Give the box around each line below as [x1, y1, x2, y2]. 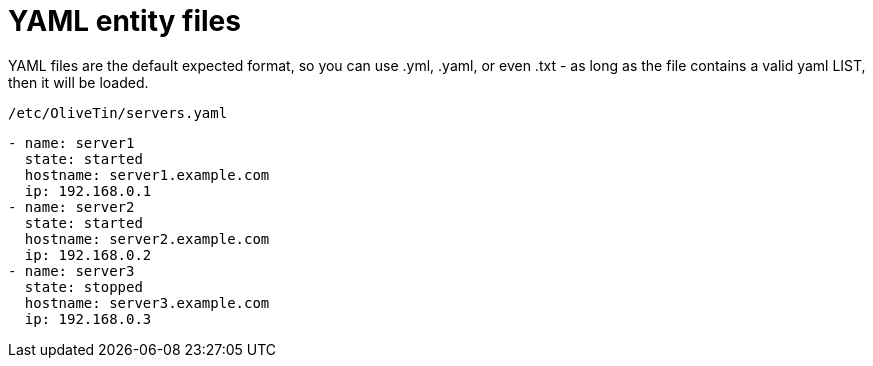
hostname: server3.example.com [24, 294, 270, 311]
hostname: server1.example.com [24, 166, 270, 183]
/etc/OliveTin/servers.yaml [8, 104, 228, 121]
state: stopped [24, 278, 143, 295]
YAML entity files [8, 4, 241, 38]
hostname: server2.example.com [24, 230, 270, 247]
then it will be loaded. [8, 73, 149, 91]
